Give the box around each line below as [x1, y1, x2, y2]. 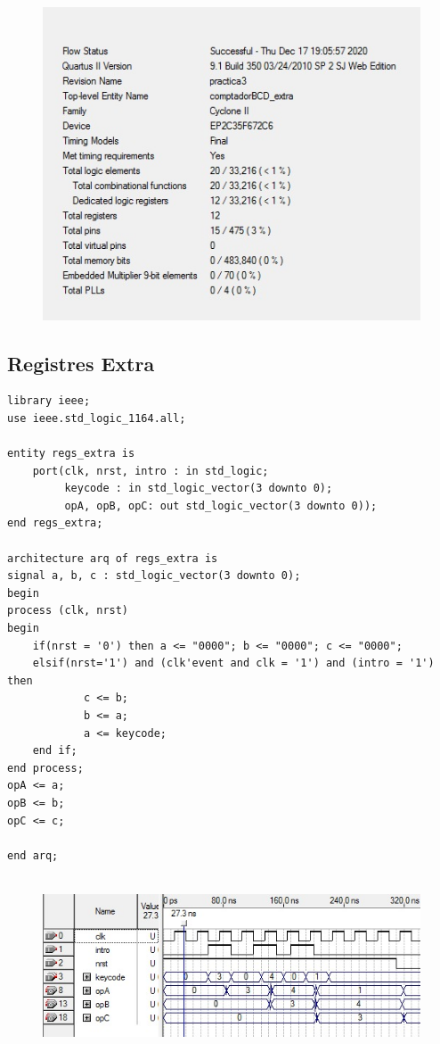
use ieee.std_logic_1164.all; [7, 411, 186, 425]
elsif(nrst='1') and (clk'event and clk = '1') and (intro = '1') [32, 657, 435, 670]
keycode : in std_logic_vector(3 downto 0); [64, 482, 333, 495]
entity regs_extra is [7, 447, 135, 460]
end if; [32, 744, 77, 758]
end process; [7, 761, 84, 775]
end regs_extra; [7, 517, 103, 530]
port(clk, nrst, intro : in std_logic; [32, 464, 269, 477]
